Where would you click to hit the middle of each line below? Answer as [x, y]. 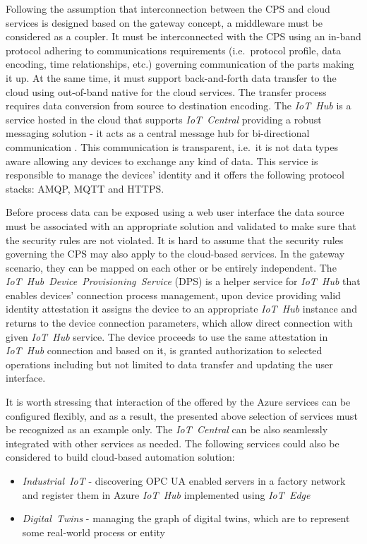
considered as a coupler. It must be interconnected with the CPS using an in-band [183, 36]
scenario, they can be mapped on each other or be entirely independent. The [171, 267]
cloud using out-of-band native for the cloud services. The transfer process [166, 91]
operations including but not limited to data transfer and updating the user [169, 364]
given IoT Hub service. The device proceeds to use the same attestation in [167, 336]
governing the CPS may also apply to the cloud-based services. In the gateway [175, 254]
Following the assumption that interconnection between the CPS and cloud [168, 8]
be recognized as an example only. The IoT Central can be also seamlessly [167, 429]
